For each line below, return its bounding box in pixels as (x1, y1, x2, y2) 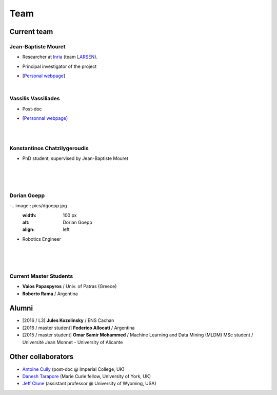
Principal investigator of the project (22, 63, 97, 69)
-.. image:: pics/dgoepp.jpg (9, 203, 67, 209)
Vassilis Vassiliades (9, 95, 60, 102)
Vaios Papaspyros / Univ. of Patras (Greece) (22, 283, 117, 290)
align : (22, 226, 35, 232)
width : (22, 212, 37, 218)
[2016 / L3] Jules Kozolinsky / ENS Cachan (22, 317, 114, 324)
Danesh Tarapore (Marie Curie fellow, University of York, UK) (22, 373, 151, 379)
